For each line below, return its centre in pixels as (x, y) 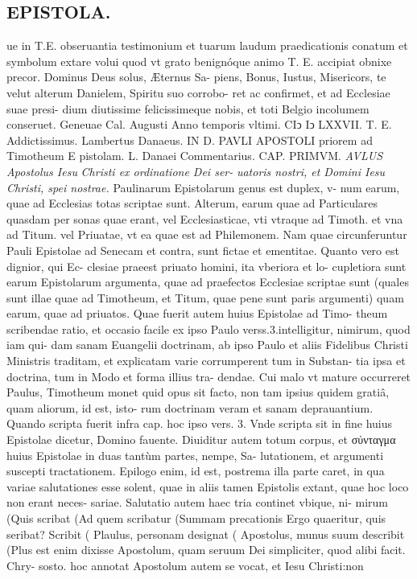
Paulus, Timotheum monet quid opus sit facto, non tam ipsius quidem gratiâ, (198, 392)
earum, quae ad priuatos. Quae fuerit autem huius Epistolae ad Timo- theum (197, 313)
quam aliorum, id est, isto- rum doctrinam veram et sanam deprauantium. (190, 407)
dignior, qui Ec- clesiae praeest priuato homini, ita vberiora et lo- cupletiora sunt (206, 266)
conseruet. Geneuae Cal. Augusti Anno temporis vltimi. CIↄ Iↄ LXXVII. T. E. (199, 124)
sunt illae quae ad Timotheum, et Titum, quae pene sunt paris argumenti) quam (205, 297)
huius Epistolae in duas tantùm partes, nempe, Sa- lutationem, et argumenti (195, 455)
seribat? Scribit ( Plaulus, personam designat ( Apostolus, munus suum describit (206, 534)
